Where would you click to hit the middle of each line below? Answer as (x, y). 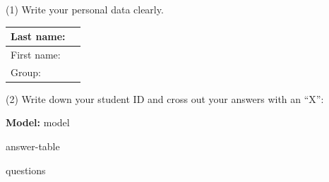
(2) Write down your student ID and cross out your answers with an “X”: (165, 98)
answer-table (33, 146)
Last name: (38, 36)
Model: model (38, 122)
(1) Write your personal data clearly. (85, 9)
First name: (36, 54)
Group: (26, 72)
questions (26, 170)
